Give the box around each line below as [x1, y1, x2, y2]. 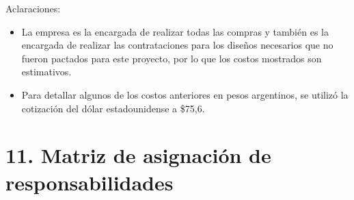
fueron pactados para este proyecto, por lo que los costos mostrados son [21, 51, 322, 65]
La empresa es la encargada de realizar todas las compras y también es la [21, 24, 329, 38]
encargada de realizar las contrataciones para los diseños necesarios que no [21, 38, 333, 52]
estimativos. [21, 64, 72, 79]
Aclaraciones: [5, 1, 61, 15]
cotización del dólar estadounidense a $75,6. [21, 101, 205, 115]
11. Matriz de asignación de [5, 141, 271, 169]
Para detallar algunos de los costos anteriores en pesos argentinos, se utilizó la [21, 87, 349, 101]
